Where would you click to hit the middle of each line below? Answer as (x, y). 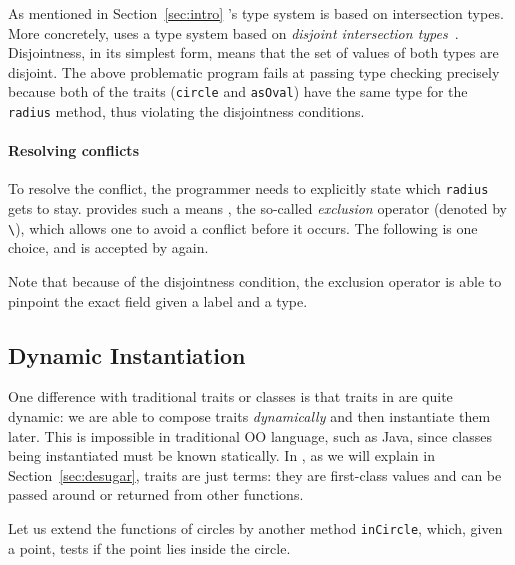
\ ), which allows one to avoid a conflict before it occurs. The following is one (243, 227)
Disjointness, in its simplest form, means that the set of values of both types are (253, 52)
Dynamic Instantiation (127, 354)
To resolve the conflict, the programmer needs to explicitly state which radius (248, 188)
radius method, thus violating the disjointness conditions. (186, 111)
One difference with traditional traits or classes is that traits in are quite (230, 396)
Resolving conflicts (73, 150)
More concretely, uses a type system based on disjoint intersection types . (233, 32)
